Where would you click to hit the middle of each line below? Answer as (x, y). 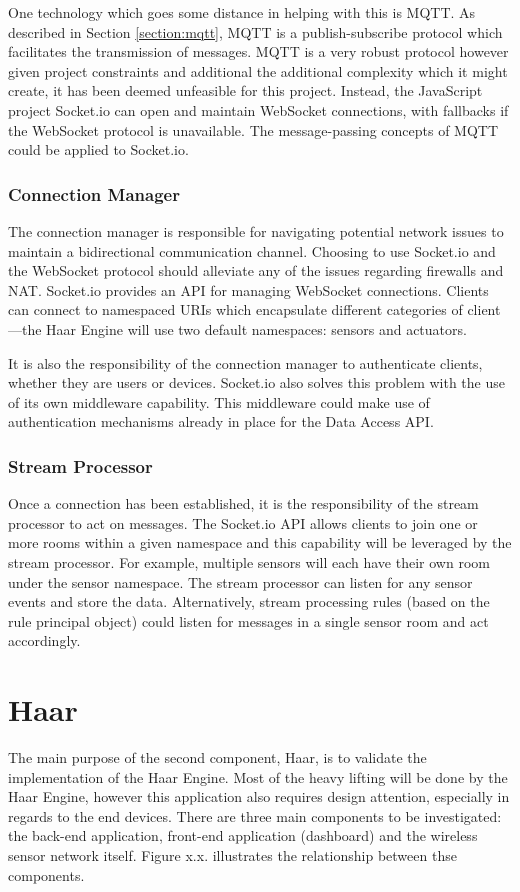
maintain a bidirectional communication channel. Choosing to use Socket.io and (252, 250)
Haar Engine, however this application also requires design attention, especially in (259, 796)
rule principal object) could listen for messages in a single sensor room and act (248, 620)
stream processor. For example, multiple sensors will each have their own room (249, 561)
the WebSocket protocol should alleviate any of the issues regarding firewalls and (256, 270)
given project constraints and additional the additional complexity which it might (258, 70)
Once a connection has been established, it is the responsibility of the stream (243, 503)
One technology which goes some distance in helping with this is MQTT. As (242, 12)
